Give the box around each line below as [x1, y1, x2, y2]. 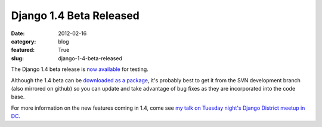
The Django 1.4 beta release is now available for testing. [11, 66, 148, 73]
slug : [11, 54, 24, 62]
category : [11, 38, 36, 45]
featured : [11, 47, 35, 54]
